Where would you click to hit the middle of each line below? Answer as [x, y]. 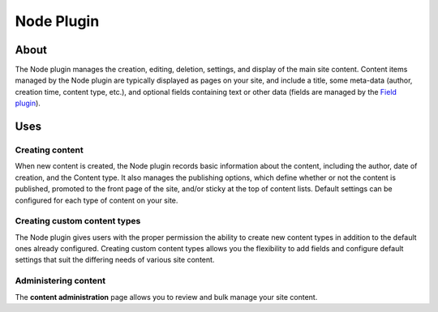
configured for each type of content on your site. [97, 200]
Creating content [49, 150]
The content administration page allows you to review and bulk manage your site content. [166, 297]
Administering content [60, 281]
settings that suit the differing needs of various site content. [115, 260]
